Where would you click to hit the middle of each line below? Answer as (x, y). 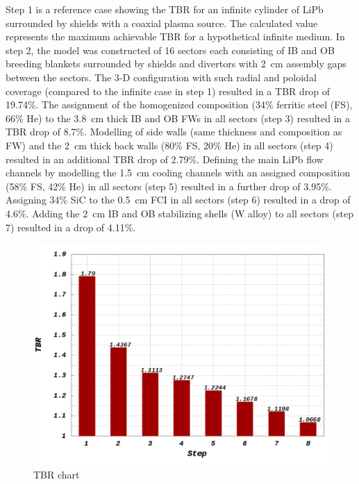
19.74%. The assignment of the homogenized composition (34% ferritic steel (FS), (179, 105)
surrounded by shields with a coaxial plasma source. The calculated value (162, 23)
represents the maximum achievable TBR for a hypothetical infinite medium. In (175, 36)
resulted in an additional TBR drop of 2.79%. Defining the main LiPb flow (165, 159)
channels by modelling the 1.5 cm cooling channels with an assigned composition (178, 173)
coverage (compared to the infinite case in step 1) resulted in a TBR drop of (168, 91)
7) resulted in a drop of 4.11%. (71, 227)
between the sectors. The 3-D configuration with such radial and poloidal (161, 77)
